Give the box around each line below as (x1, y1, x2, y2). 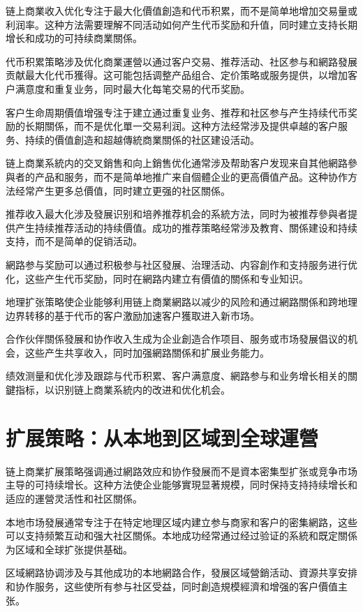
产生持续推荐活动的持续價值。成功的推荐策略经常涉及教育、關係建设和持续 (15, 220, 357, 234)
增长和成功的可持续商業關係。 (6, 31, 142, 45)
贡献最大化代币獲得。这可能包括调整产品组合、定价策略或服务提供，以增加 (6, 68, 348, 82)
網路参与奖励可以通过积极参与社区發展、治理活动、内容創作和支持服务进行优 (6, 257, 357, 271)
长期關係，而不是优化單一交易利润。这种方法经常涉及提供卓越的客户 (24, 119, 338, 133)
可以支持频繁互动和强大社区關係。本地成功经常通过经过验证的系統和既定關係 (6, 528, 357, 543)
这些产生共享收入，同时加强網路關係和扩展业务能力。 (24, 345, 269, 359)
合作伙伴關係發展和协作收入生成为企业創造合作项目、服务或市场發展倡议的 (6, 331, 348, 346)
